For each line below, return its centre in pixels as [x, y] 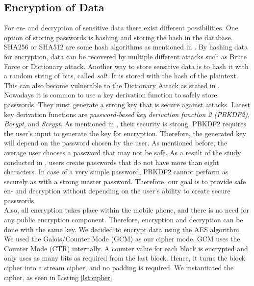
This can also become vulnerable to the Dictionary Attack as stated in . [112, 85]
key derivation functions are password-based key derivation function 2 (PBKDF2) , [127, 114]
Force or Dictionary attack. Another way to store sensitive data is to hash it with [126, 66]
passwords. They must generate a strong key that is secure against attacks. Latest [127, 104]
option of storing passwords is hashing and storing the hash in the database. [118, 37]
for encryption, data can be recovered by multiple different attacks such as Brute [125, 56]
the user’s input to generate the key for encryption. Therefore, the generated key [125, 133]
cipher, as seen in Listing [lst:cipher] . [59, 277]
